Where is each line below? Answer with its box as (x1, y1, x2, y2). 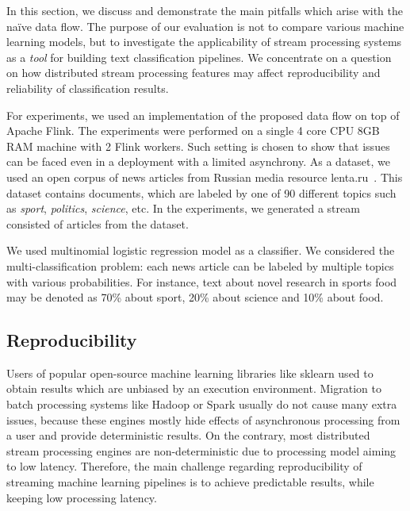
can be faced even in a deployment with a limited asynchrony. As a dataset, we (6, 153, 391, 170)
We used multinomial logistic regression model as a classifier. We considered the (6, 242, 395, 259)
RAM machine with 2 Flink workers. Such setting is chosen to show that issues (6, 137, 390, 154)
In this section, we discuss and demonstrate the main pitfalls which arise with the (6, 2, 403, 18)
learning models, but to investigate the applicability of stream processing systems (6, 33, 402, 50)
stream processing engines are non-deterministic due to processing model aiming (6, 442, 397, 459)
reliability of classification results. (6, 79, 169, 96)
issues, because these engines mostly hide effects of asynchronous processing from (6, 411, 400, 428)
